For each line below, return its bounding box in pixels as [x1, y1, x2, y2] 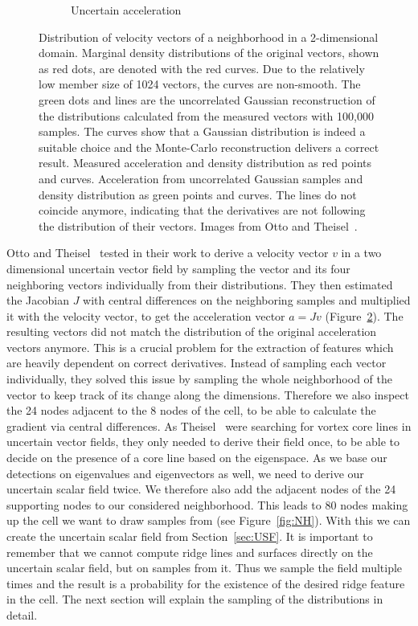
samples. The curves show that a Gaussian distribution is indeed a [39, 123, 366, 140]
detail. [6, 606, 38, 623]
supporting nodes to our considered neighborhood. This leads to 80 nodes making [6, 496, 408, 513]
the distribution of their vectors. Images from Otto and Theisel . [39, 217, 358, 234]
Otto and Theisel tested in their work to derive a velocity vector [6, 244, 329, 261]
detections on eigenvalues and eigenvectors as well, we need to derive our [6, 464, 364, 481]
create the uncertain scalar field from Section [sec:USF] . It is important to [6, 528, 373, 544]
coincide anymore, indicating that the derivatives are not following [39, 202, 366, 219]
